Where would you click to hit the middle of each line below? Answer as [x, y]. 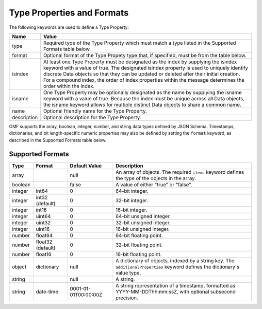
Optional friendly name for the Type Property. [95, 111]
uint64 [43, 216]
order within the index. [69, 86]
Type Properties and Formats [69, 13]
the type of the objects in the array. [156, 178]
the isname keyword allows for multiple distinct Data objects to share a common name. [142, 105]
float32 [44, 242]
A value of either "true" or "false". [154, 184]
